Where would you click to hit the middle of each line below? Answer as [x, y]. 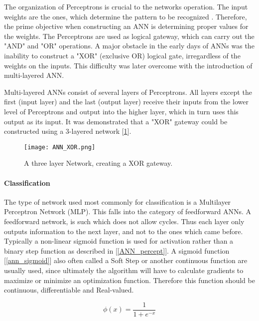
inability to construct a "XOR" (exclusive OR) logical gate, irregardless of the [122, 55]
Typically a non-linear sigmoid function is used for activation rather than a [119, 241]
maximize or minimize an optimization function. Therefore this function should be [129, 280]
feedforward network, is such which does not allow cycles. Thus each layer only [124, 221]
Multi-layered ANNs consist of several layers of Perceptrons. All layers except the [128, 92]
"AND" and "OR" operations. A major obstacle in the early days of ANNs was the [129, 46]
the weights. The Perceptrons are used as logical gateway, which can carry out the [129, 36]
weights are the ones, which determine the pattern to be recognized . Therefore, [126, 16]
